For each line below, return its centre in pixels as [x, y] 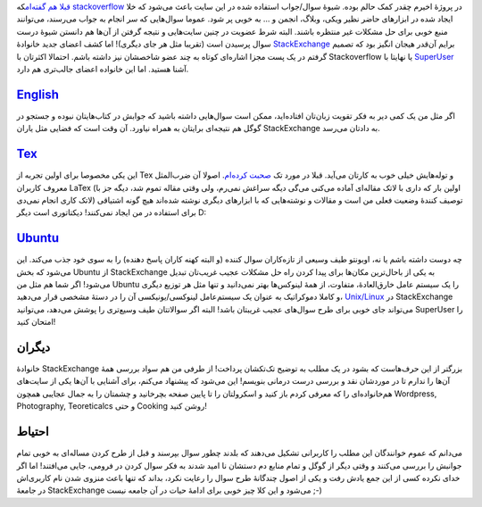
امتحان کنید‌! [36, 322]
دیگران [33, 347]
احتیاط [33, 432]
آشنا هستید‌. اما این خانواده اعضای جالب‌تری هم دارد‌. [103, 69]
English [38, 94]
